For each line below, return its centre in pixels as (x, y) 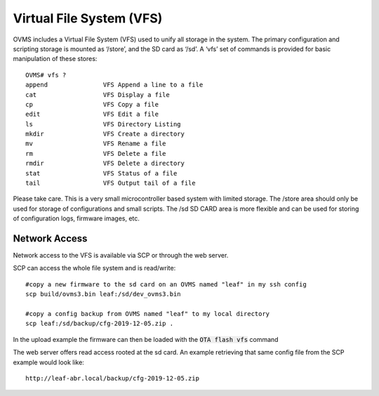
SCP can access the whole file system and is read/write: (94, 268)
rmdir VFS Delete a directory (105, 164)
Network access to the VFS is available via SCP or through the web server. (121, 256)
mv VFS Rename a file (96, 144)
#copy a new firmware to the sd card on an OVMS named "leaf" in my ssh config (166, 284)
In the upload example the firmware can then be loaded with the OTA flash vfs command (146, 339)
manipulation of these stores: (55, 59)
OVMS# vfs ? (46, 75)
